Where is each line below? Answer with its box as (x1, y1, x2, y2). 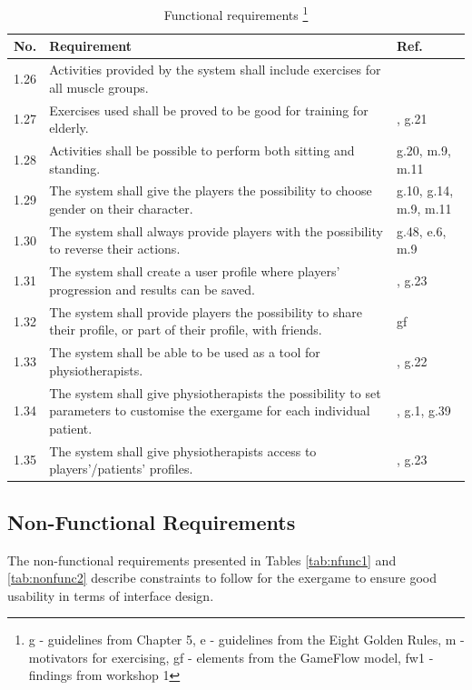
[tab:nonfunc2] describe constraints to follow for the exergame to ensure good (7, 568, 438, 587)
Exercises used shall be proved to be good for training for (49, 100, 369, 119)
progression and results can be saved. (49, 279, 255, 298)
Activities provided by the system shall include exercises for (49, 60, 381, 79)
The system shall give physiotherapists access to (49, 441, 317, 460)
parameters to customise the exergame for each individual (49, 401, 370, 420)
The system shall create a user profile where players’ (49, 262, 340, 281)
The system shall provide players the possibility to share (49, 302, 362, 321)
